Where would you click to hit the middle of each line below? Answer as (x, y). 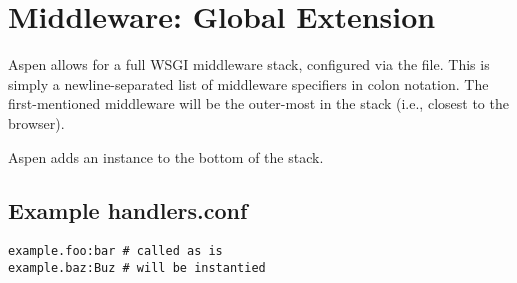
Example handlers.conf (128, 210)
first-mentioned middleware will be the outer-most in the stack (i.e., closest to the (258, 103)
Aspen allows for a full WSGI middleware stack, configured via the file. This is (249, 64)
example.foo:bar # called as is (115, 251)
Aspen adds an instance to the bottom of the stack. (166, 156)
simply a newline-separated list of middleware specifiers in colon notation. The (248, 83)
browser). (36, 122)
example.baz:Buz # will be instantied (137, 267)
